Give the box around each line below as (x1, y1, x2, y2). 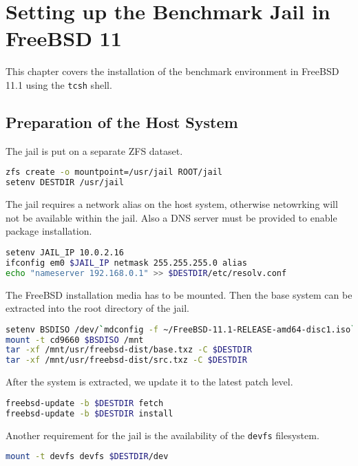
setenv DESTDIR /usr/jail (6, 178, 124, 188)
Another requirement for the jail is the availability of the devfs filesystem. (6, 427, 319, 442)
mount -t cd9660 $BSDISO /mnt (6, 335, 144, 345)
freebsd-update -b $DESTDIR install (6, 408, 173, 419)
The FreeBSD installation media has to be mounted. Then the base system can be (6, 287, 352, 301)
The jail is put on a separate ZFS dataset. (6, 143, 183, 158)
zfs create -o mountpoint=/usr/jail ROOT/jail (6, 167, 223, 178)
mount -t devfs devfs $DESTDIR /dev (6, 452, 169, 462)
